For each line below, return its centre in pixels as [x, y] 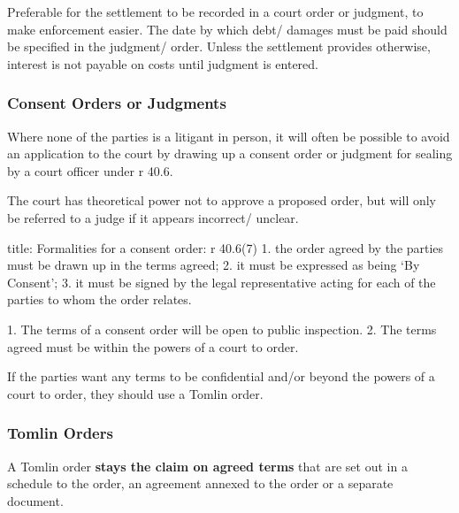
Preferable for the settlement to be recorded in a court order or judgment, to [215, 11]
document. [35, 500]
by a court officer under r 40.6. [90, 170]
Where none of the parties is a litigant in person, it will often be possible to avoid [229, 136]
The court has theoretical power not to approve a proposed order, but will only [222, 200]
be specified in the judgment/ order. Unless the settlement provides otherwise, [219, 46]
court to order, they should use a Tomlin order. [135, 393]
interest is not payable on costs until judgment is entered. [163, 63]
